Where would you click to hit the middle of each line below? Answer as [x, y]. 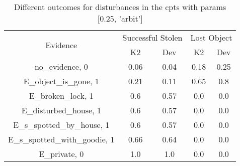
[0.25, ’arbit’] [120, 18]
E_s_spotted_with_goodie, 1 [61, 139]
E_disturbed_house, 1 [61, 110]
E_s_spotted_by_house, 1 [61, 125]
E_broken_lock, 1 [61, 96]
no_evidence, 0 [61, 66]
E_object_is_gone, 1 [61, 81]
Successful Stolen [152, 37]
